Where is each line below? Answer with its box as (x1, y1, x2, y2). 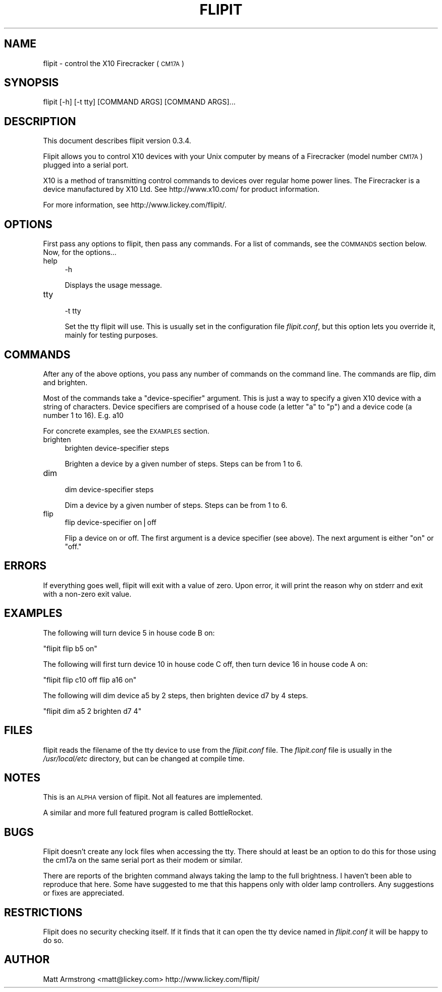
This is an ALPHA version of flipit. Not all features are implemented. (43, 793, 263, 802)
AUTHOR (4, 953, 50, 966)
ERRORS (4, 559, 47, 572)
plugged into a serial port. (43, 161, 129, 170)
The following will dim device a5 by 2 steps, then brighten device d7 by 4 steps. (43, 691, 308, 700)
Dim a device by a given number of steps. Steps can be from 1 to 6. (65, 500, 288, 509)
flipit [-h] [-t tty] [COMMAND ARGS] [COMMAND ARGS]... (43, 97, 236, 107)
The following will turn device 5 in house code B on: (43, 628, 215, 637)
